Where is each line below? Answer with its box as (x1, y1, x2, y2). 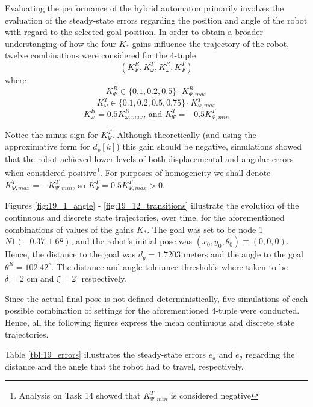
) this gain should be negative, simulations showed (116, 140, 302, 153)
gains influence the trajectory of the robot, (132, 37, 290, 49)
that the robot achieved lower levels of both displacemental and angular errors (5, 152, 294, 165)
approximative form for (5, 140, 90, 153)
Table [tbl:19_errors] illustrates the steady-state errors (5, 348, 206, 361)
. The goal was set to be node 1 (147, 222, 263, 235)
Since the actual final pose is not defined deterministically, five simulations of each (5, 292, 308, 304)
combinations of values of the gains (5, 222, 134, 235)
